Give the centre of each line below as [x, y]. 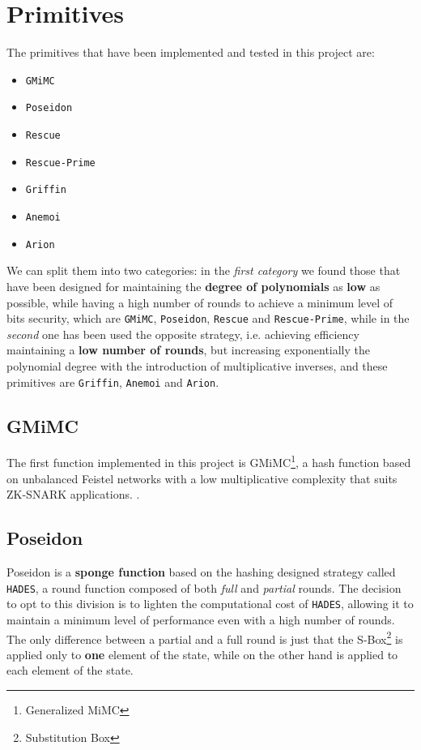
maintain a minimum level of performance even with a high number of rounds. [201, 619]
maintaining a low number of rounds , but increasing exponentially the [189, 350]
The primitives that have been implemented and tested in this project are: [191, 52]
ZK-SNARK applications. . [73, 494]
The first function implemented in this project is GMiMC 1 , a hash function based [209, 461]
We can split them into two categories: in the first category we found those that [204, 270]
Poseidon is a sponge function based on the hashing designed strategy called [201, 572]
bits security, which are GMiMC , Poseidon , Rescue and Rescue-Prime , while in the [208, 318]
